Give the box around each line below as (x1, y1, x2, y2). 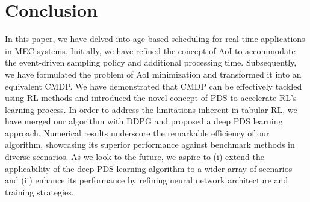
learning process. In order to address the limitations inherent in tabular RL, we (5, 103, 297, 115)
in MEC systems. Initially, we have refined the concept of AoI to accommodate (5, 44, 296, 57)
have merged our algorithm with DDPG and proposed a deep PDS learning (5, 115, 283, 127)
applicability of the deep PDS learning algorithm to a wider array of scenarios (5, 162, 293, 174)
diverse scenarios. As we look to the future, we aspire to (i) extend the (5, 150, 264, 163)
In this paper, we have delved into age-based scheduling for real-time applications (5, 32, 305, 45)
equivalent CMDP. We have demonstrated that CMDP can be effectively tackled (5, 79, 302, 92)
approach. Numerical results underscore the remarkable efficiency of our (5, 126, 270, 139)
